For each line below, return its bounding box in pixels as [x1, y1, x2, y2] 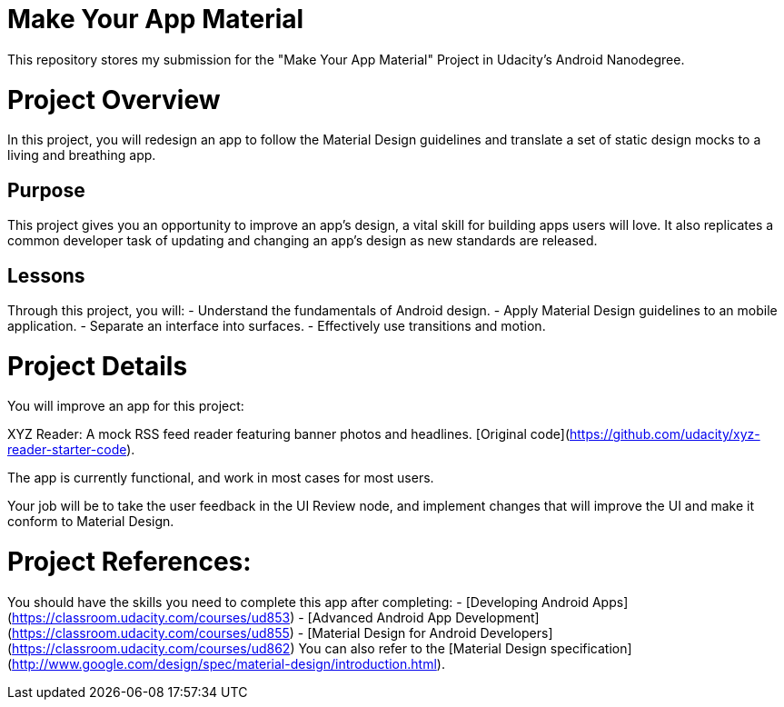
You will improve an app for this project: [7, 398, 244, 414]
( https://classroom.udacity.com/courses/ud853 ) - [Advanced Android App [7, 609, 452, 625]
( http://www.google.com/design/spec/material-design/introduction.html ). [7, 655, 445, 672]
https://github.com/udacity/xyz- [570, 426, 760, 443]
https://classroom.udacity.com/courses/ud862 [12, 640, 291, 656]
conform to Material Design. [7, 513, 174, 530]
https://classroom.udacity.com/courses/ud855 [12, 624, 290, 641]
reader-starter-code [7, 442, 127, 458]
